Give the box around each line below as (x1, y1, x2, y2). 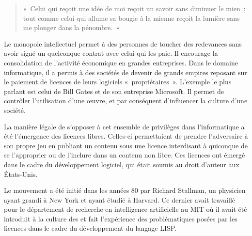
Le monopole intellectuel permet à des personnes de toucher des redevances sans (4, 38, 242, 48)
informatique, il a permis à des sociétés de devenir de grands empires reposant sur (4, 67, 247, 77)
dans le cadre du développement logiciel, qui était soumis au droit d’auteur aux (4, 159, 239, 169)
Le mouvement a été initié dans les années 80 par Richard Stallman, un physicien (4, 185, 246, 195)
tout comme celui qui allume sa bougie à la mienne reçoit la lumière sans (23, 13, 240, 23)
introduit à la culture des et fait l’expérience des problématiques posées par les (4, 213, 237, 223)
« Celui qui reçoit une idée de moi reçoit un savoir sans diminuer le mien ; (23, 3, 246, 13)
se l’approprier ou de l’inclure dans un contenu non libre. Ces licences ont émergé (4, 150, 245, 160)
